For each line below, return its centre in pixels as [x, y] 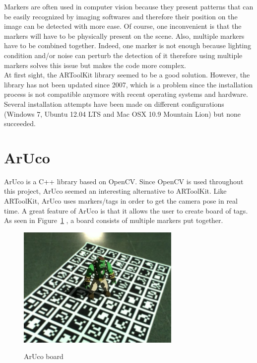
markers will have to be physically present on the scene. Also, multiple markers [124, 36]
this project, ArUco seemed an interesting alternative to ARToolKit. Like [115, 191]
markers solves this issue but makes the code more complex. [95, 65]
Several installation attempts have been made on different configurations [114, 104]
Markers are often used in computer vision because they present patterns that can [129, 6]
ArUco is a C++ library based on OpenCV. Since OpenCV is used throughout [124, 181]
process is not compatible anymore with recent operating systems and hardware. [126, 94]
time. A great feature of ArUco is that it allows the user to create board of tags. [126, 210]
